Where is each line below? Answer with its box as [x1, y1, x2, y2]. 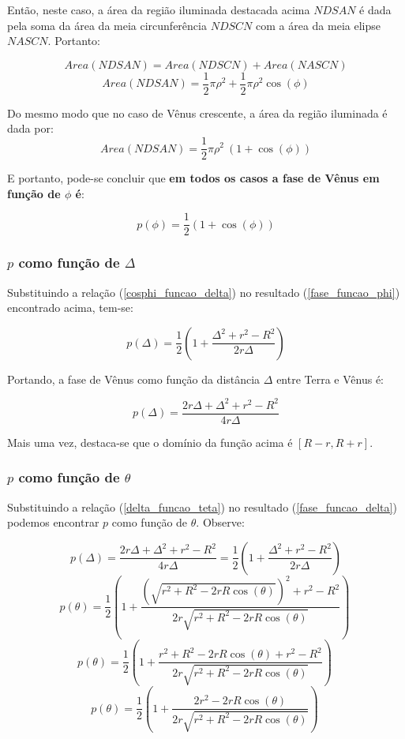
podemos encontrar [7, 514, 99, 531]
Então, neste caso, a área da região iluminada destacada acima [7, 2, 310, 17]
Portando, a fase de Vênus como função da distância [7, 370, 261, 387]
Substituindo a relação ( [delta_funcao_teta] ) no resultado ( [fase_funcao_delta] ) [7, 498, 397, 515]
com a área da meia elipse [255, 17, 381, 33]
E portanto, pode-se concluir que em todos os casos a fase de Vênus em [7, 170, 380, 186]
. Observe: [196, 514, 245, 531]
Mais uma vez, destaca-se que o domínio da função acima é [7, 433, 293, 450]
